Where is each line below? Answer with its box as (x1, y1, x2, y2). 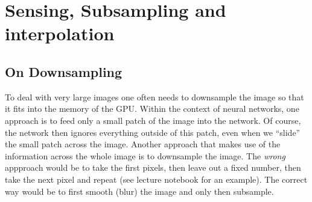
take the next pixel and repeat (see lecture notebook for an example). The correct (5, 173, 308, 185)
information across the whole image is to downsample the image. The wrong (5, 149, 285, 162)
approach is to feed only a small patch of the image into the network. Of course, (5, 114, 301, 126)
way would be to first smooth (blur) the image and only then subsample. (5, 185, 274, 197)
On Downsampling (5, 62, 123, 81)
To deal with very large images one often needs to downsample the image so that (5, 90, 304, 103)
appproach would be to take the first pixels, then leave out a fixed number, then (5, 161, 301, 174)
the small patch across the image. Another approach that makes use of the (5, 138, 281, 150)
